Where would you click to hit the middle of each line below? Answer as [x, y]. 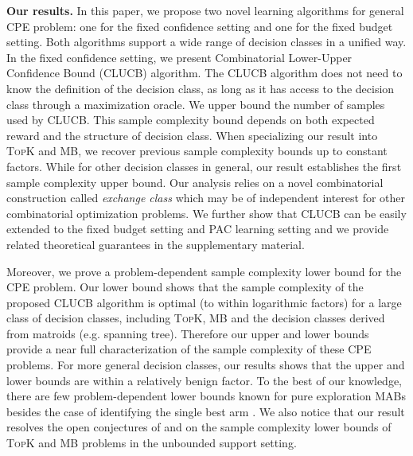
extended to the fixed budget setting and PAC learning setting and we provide [198, 229]
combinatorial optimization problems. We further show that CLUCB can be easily [206, 213]
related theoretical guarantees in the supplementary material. [156, 244]
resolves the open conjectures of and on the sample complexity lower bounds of [199, 427]
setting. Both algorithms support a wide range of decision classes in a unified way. [206, 42]
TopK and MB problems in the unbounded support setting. [152, 443]
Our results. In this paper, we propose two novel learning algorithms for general [205, 10]
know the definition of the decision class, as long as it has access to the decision [201, 88]
